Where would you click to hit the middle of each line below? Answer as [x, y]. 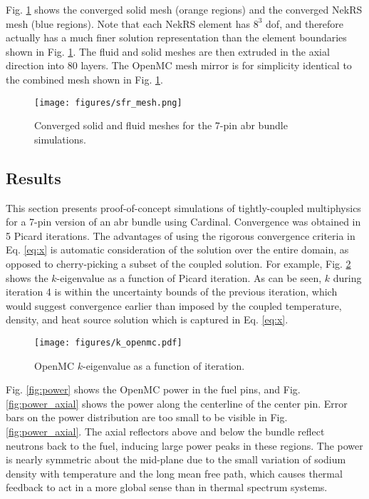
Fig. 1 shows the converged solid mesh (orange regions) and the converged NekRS [184, 9]
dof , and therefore [305, 23]
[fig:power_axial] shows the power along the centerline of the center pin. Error [177, 403]
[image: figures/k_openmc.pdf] [108, 342]
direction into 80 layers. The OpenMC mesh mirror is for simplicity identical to [179, 65]
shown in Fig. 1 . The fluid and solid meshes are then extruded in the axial [168, 51]
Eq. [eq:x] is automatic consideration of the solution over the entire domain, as [177, 249]
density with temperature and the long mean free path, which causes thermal [174, 473]
